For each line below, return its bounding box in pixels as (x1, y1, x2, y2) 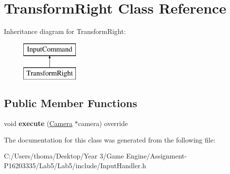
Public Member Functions (4, 95, 137, 111)
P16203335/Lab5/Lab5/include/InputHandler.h (4, 160, 146, 170)
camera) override (78, 118, 128, 128)
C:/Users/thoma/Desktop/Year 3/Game (4, 151, 124, 161)
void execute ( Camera (4, 118, 72, 128)
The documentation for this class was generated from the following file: (4, 134, 215, 144)
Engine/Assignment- (126, 151, 187, 161)
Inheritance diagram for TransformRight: (4, 26, 126, 36)
